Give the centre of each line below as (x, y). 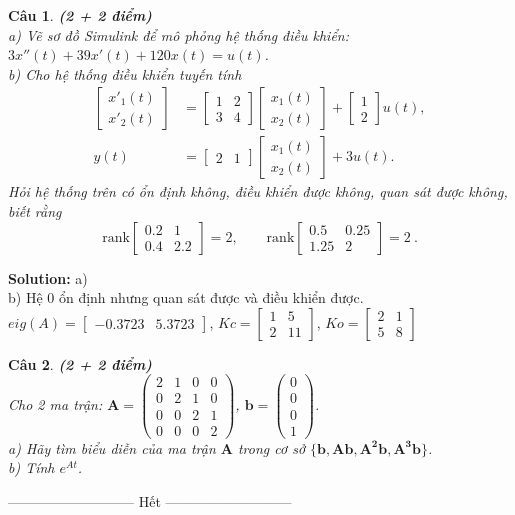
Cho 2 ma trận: (55, 404)
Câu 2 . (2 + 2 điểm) (80, 363)
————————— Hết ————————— (150, 500)
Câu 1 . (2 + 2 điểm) (80, 15)
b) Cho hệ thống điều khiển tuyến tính (125, 73)
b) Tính (31, 467)
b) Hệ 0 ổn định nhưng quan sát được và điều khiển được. (186, 297)
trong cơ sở (271, 447)
